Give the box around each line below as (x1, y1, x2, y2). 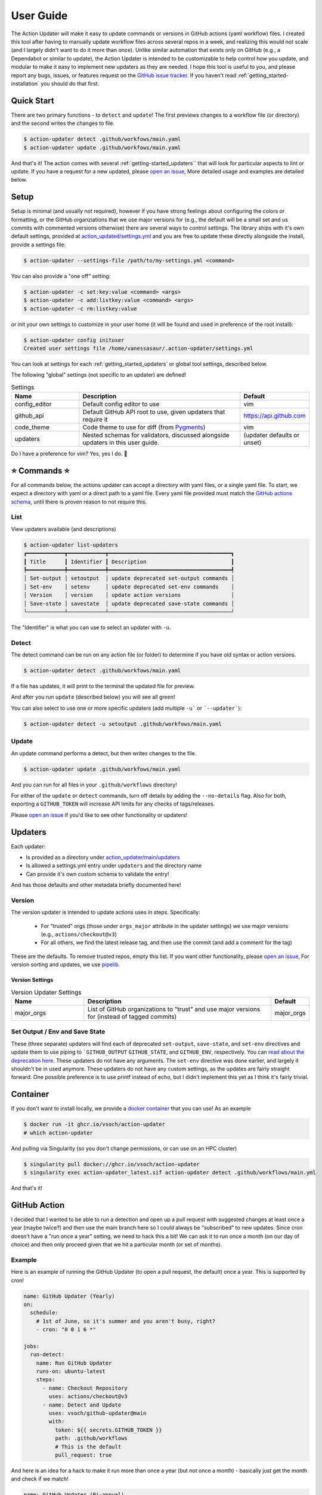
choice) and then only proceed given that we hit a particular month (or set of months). (11, 1241, 222, 1248)
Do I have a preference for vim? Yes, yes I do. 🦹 (11, 450, 128, 457)
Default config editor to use (82, 400, 160, 408)
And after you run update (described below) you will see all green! (11, 694, 175, 701)
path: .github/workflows (54, 1435, 128, 1442)
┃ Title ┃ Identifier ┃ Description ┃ (23, 558, 235, 565)
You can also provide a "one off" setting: (11, 272, 111, 279)
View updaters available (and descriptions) (11, 525, 116, 532)
